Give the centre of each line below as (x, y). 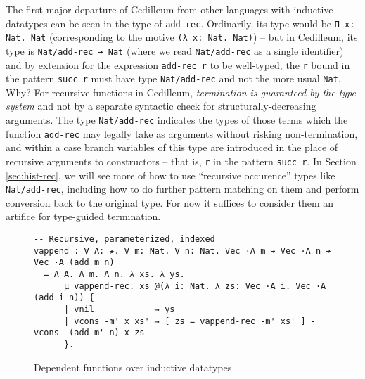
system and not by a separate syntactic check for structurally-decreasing (161, 106)
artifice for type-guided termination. (83, 216)
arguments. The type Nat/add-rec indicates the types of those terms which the (177, 120)
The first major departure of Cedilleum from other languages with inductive (169, 9)
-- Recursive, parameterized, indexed (124, 239)
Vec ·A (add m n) (74, 263)
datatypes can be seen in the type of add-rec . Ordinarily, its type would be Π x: (180, 23)
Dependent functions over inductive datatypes (133, 367)
